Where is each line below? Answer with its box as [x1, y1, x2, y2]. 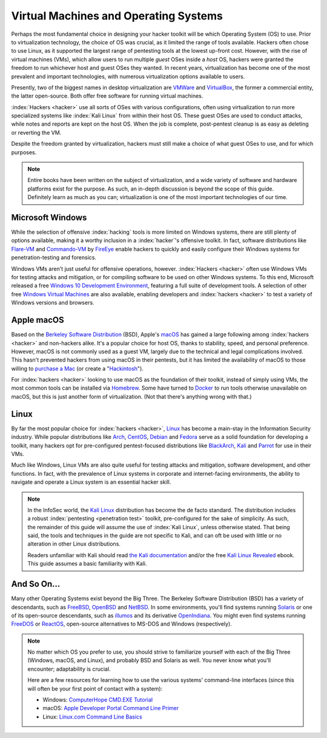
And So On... [11, 579, 61, 589]
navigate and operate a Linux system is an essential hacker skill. [11, 478, 171, 486]
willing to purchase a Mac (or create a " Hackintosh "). [11, 365, 144, 372]
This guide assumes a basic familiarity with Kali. [27, 560, 148, 567]
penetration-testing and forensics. [11, 254, 97, 261]
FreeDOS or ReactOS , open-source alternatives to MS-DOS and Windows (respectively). [11, 620, 233, 628]
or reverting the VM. [11, 129, 62, 136]
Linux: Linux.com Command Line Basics [42, 713, 142, 720]
